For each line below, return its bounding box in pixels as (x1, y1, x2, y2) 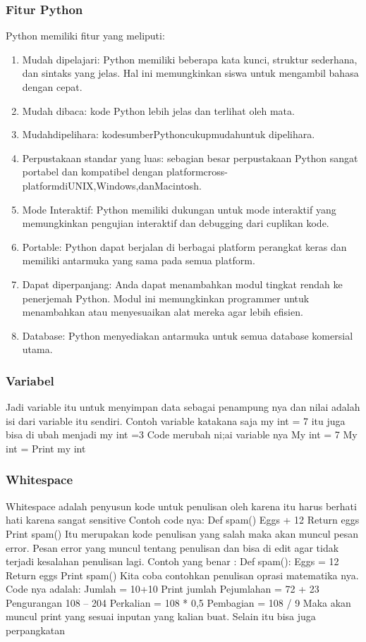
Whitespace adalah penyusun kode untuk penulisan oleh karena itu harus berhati (6, 498, 357, 513)
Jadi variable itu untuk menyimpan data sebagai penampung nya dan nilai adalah (6, 400, 360, 414)
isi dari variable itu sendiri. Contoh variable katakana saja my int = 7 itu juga (6, 413, 346, 428)
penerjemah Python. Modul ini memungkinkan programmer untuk (22, 290, 310, 305)
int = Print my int (6, 440, 86, 455)
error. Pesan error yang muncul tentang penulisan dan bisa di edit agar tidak (6, 540, 339, 555)
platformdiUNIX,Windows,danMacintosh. (22, 178, 202, 192)
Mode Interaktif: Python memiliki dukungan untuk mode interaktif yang (22, 202, 336, 216)
